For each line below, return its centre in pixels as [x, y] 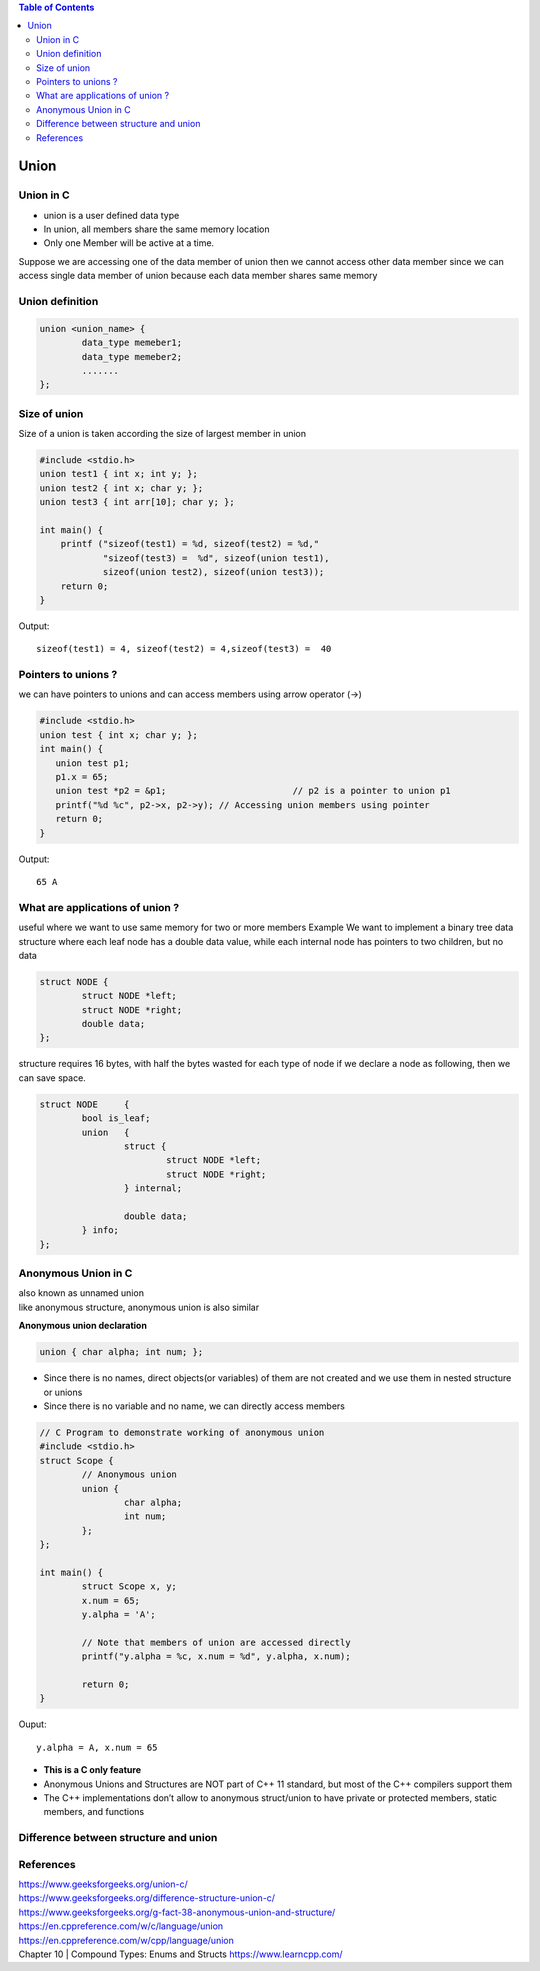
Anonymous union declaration [82, 1326]
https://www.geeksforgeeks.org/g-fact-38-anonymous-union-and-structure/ [177, 1912]
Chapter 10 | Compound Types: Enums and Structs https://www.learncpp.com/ [181, 1954]
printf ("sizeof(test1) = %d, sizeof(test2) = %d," [190, 544]
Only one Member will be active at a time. [129, 243]
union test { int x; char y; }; [119, 734]
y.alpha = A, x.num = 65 [97, 1747]
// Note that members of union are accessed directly [216, 1642]
